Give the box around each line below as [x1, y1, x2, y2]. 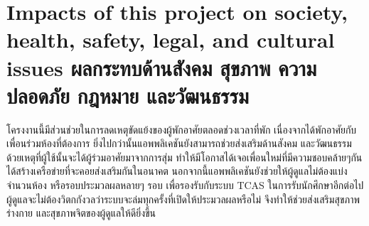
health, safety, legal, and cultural [6, 25, 335, 54]
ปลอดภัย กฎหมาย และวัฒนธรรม [6, 80, 249, 109]
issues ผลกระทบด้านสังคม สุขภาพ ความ [6, 53, 317, 82]
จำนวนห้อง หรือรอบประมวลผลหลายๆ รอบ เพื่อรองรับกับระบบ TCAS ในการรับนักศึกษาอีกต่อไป [6, 178, 364, 193]
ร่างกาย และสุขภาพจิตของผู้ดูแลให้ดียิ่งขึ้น [6, 205, 156, 220]
